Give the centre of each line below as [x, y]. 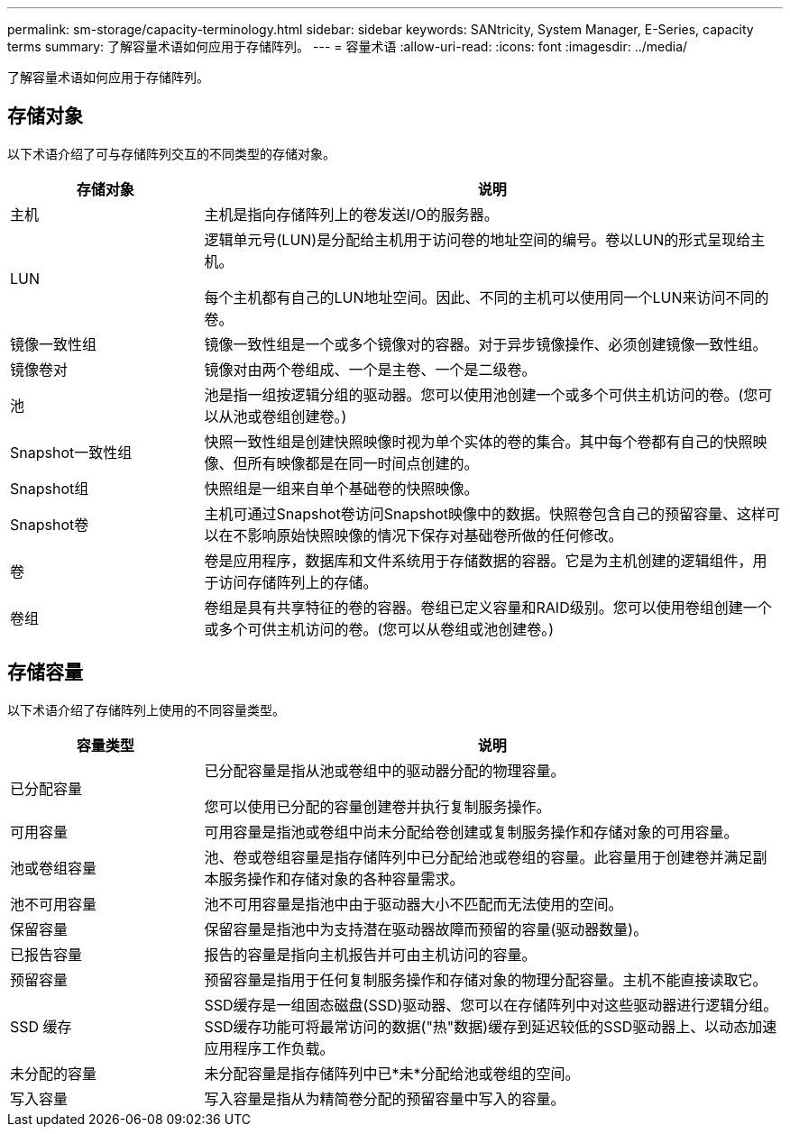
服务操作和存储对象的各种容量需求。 [341, 878]
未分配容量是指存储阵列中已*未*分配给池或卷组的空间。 [392, 1073]
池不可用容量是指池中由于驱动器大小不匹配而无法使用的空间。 [413, 904]
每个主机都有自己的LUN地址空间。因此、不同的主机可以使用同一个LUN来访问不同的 [487, 297]
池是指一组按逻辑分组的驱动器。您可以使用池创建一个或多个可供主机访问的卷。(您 [481, 394]
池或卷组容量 [54, 868]
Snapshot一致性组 [71, 452]
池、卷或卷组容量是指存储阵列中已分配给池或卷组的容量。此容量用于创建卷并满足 [478, 857]
